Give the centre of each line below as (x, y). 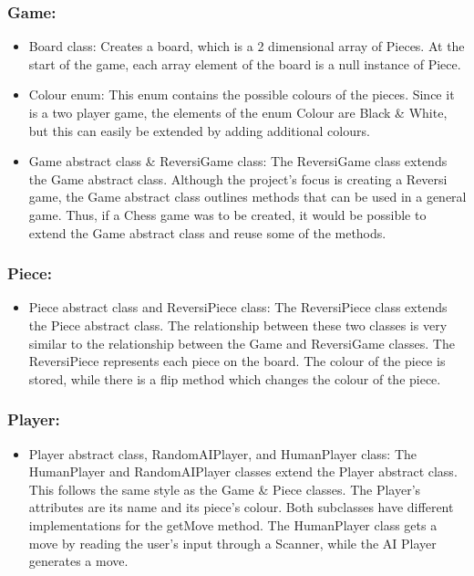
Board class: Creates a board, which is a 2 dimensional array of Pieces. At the (247, 46)
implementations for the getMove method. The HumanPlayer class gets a (233, 524)
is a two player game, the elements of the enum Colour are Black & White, (238, 112)
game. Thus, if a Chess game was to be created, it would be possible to (227, 214)
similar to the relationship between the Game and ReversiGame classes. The (242, 343)
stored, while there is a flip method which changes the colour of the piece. (235, 378)
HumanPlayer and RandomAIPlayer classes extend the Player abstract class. (243, 471)
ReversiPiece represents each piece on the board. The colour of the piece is (237, 361)
